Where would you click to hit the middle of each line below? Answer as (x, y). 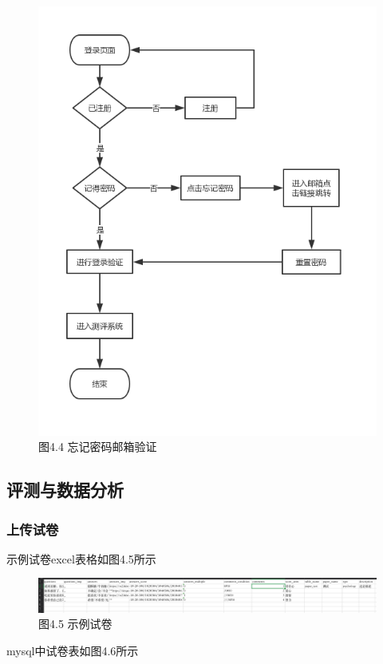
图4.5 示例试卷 (75, 624)
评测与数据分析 (65, 490)
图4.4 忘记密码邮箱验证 (98, 447)
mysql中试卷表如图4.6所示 (73, 650)
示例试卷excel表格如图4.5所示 (81, 558)
